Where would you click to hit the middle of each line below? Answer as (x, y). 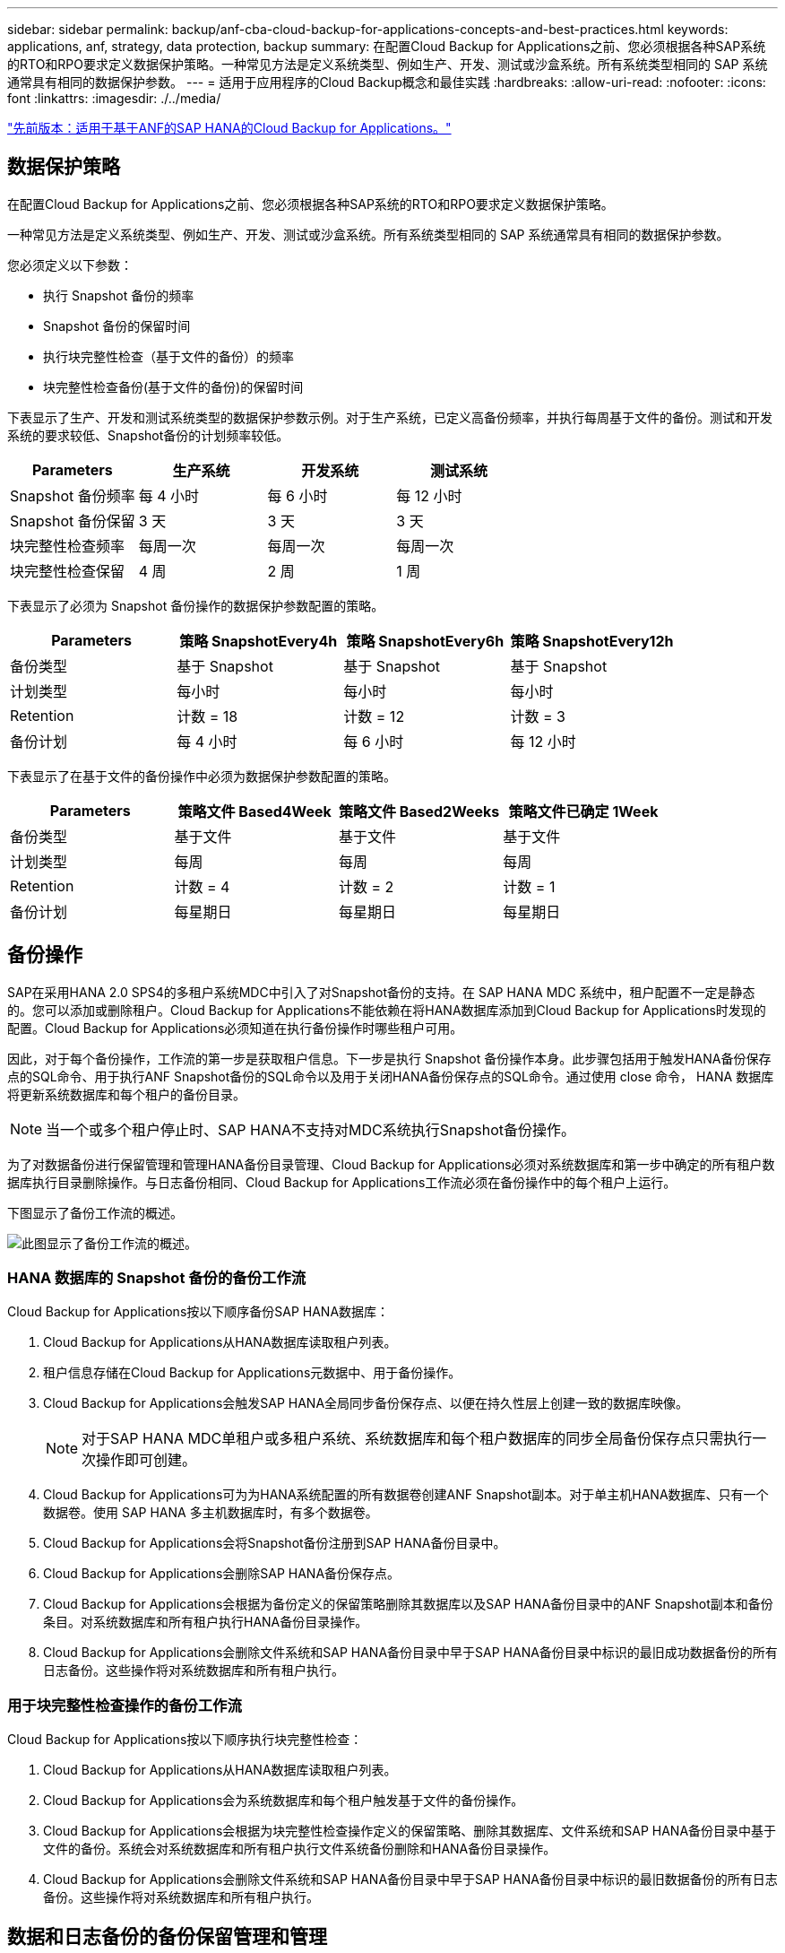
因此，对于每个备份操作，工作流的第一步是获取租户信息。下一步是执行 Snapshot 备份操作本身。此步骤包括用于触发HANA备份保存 (389, 1058)
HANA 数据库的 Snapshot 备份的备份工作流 (157, 1278)
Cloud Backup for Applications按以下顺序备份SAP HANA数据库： (198, 1312)
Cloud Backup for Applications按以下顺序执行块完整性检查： (185, 1740)
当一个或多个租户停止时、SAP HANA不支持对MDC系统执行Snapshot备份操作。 (311, 1129)
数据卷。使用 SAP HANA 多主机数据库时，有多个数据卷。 (211, 1513)
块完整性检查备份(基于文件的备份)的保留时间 (173, 386)
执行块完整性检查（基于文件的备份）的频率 (168, 356)
